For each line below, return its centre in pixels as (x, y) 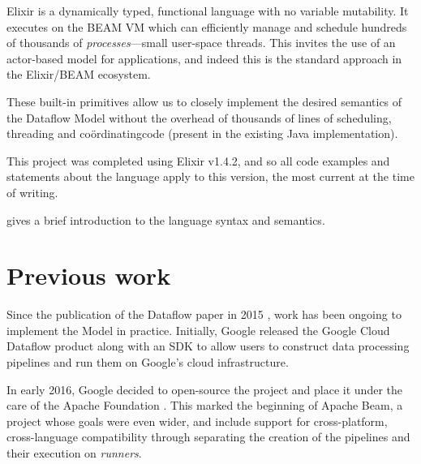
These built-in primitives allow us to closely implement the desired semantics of (204, 101)
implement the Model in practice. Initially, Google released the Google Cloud (198, 330)
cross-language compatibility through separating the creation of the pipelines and (208, 437)
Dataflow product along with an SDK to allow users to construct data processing (208, 346)
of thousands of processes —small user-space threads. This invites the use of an (201, 43)
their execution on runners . (74, 453)
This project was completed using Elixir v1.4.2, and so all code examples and (198, 160)
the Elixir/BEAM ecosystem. (79, 74)
